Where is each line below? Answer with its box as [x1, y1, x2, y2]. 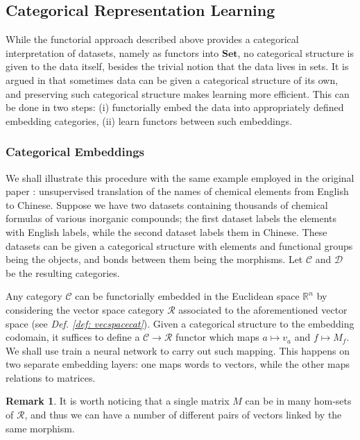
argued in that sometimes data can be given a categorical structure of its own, [6, 72, 338, 87]
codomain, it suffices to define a [6, 330, 140, 344]
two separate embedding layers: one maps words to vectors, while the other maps [6, 357, 350, 371]
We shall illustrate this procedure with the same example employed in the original [6, 170, 354, 185]
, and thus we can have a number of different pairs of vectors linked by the [24, 407, 342, 422]
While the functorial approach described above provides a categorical [6, 32, 299, 46]
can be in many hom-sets [245, 394, 352, 408]
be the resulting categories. [6, 265, 120, 280]
